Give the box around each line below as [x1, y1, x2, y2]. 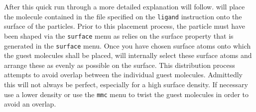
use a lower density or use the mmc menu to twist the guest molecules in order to [4, 89, 249, 99]
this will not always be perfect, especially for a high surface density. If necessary [4, 79, 248, 89]
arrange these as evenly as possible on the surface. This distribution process [4, 59, 235, 70]
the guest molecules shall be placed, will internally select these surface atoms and [4, 50, 252, 60]
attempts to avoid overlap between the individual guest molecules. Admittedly [4, 69, 243, 80]
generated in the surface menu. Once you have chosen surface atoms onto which [4, 40, 251, 51]
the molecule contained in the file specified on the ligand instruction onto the [4, 11, 242, 21]
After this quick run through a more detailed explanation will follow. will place [4, 1, 245, 11]
